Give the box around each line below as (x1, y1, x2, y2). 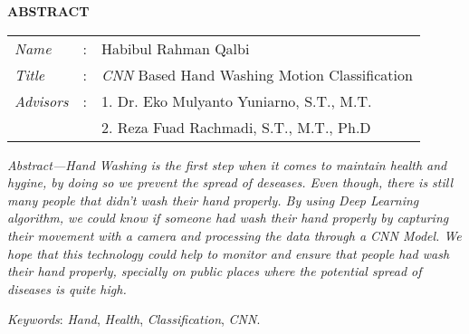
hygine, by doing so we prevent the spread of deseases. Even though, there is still (7, 173, 454, 192)
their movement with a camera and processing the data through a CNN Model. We (7, 225, 462, 244)
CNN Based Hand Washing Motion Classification (101, 63, 413, 85)
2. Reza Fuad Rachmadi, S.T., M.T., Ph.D (101, 116, 371, 138)
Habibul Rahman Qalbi (101, 37, 250, 59)
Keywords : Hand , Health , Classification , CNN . (7, 310, 261, 329)
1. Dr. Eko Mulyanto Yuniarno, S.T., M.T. (101, 90, 372, 111)
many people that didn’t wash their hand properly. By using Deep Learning (7, 190, 419, 209)
